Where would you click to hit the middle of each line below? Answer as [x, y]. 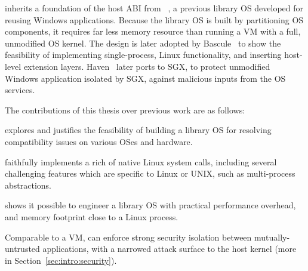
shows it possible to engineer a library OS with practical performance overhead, [150, 205]
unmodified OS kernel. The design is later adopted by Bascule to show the [143, 43]
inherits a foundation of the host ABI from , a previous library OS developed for [154, 8]
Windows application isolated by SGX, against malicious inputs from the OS [145, 78]
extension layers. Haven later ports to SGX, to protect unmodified [147, 66]
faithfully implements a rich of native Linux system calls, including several [141, 161]
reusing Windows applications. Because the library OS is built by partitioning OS [154, 19]
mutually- [272, 237]
